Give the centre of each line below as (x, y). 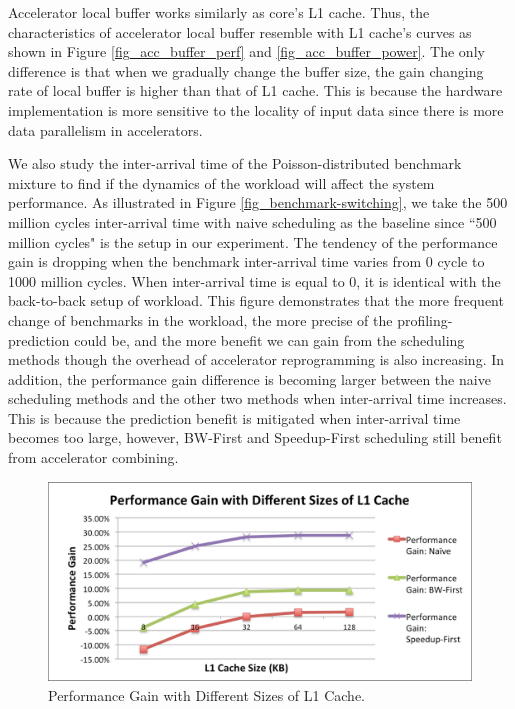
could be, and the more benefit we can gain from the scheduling (269, 339)
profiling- (425, 319)
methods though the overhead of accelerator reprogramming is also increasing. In (256, 359)
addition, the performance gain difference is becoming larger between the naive (249, 378)
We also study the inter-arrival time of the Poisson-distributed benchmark (235, 163)
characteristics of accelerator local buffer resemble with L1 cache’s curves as (240, 31)
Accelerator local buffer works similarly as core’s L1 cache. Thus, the (219, 12)
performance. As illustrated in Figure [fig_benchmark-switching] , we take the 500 (258, 202)
